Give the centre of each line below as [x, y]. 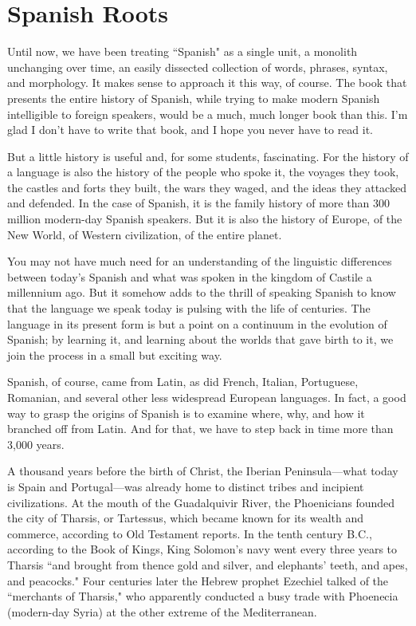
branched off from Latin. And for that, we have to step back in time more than [200, 429]
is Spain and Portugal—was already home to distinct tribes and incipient [186, 486]
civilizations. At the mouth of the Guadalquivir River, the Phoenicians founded [201, 502]
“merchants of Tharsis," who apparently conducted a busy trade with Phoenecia [203, 596]
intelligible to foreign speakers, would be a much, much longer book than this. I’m [208, 114]
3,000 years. [36, 444]
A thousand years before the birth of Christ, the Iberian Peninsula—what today [203, 471]
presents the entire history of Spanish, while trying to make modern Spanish [194, 98]
